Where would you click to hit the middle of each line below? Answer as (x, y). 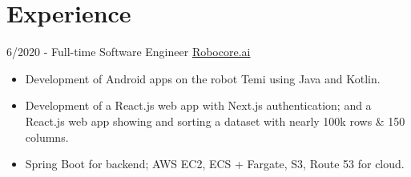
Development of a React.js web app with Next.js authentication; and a (198, 105)
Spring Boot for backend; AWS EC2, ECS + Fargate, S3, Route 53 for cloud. (215, 164)
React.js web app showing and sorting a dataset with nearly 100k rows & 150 (215, 121)
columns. (47, 137)
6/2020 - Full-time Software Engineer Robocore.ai (129, 52)
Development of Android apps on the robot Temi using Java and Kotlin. (203, 78)
